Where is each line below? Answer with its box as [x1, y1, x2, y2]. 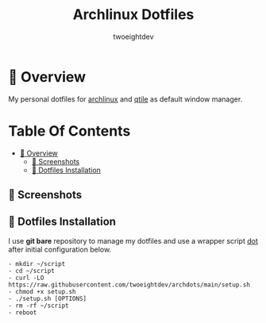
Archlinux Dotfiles [72, 6, 195, 24]
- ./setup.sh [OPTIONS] [8, 294, 87, 302]
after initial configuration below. [8, 244, 112, 254]
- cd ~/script [8, 267, 56, 275]
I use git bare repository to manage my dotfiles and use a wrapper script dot [8, 236, 258, 245]
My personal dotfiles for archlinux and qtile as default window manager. [8, 94, 243, 104]
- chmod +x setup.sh [8, 287, 77, 295]
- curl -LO [8, 274, 44, 282]
